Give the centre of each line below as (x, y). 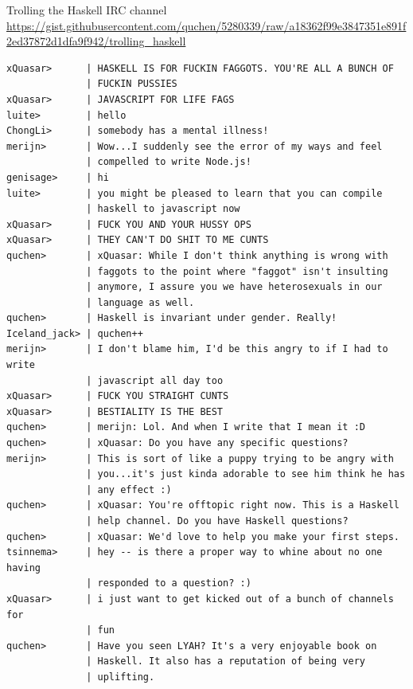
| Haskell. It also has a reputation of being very (226, 662)
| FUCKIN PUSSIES (132, 84)
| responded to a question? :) (169, 583)
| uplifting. (121, 677)
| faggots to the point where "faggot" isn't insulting (237, 271)
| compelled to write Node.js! (169, 162)
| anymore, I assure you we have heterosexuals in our (234, 287)
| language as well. (140, 302)
